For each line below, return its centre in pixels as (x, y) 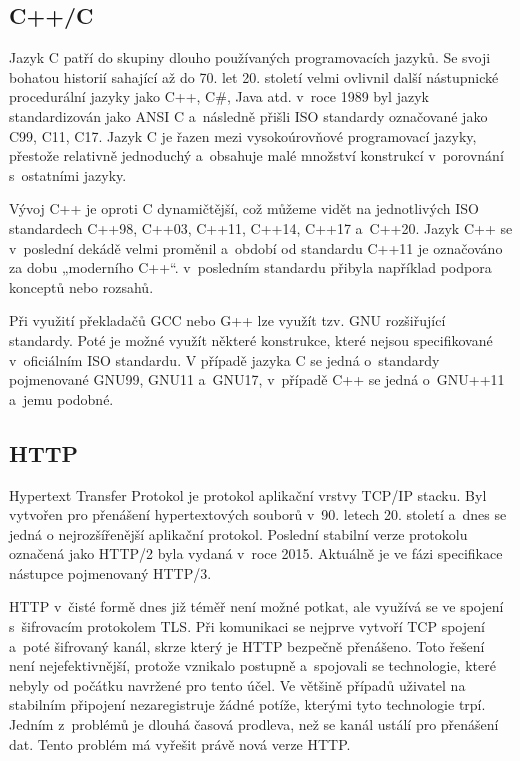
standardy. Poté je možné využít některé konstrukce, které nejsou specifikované (251, 339)
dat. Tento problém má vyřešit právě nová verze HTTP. (180, 743)
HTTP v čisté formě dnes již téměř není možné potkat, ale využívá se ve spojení (256, 606)
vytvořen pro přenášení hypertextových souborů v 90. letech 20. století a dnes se (258, 514)
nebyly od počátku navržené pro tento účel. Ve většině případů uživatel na (237, 684)
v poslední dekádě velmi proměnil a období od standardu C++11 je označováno (256, 247)
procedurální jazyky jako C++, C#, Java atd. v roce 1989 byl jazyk (219, 96)
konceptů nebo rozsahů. (81, 286)
